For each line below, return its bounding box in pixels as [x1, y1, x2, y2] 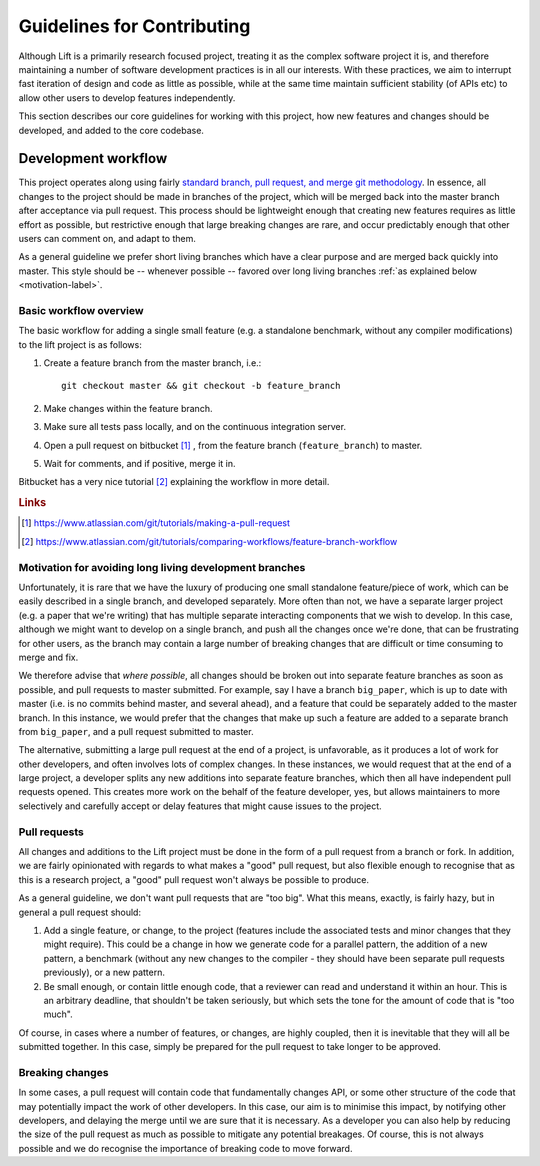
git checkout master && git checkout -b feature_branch [61, 380, 341, 392]
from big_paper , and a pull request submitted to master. [18, 725, 254, 737]
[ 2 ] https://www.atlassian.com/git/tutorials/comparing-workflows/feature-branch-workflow [21, 535, 398, 547]
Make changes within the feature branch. [43, 402, 213, 414]
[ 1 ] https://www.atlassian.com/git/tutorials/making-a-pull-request [21, 517, 290, 529]
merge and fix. [18, 651, 79, 663]
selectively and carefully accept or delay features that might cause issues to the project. [18, 800, 382, 812]
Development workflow [18, 150, 168, 167]
